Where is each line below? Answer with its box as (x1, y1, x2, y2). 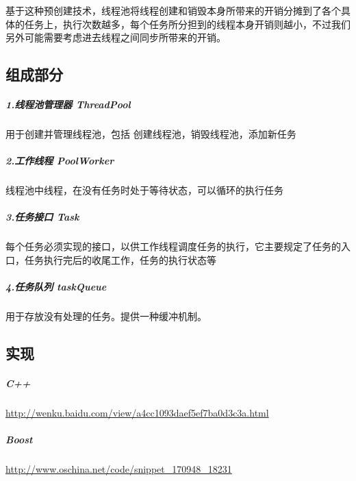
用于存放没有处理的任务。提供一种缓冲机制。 (5, 309, 207, 323)
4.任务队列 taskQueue (5, 280, 107, 294)
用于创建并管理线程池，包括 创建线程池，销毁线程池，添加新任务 (5, 127, 296, 141)
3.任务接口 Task (5, 210, 79, 224)
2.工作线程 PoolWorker (5, 153, 114, 168)
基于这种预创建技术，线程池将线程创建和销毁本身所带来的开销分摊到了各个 (5, 3, 341, 17)
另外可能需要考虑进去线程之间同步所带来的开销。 (5, 30, 226, 45)
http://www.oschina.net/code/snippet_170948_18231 (5, 462, 232, 476)
